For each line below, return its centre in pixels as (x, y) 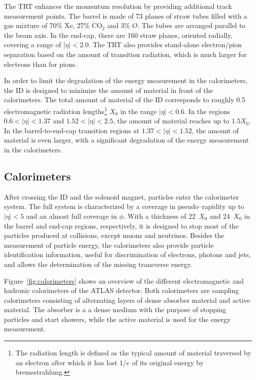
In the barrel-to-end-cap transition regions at (72, 130)
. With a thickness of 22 (159, 216)
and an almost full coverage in (72, 216)
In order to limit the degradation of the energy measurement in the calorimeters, (126, 80)
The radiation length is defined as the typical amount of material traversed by (133, 353)
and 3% (118, 25)
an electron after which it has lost (66, 362)
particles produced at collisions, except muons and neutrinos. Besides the (114, 235)
